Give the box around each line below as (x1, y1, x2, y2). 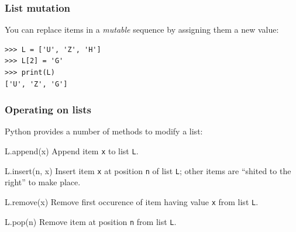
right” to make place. (5, 176, 81, 188)
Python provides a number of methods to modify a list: (5, 125, 203, 137)
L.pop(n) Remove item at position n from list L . (5, 215, 177, 227)
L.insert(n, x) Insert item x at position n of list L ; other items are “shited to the (5, 164, 291, 176)
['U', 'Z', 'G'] (5, 79, 68, 88)
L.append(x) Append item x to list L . (5, 145, 139, 157)
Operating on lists (5, 102, 92, 117)
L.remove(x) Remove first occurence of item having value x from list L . (5, 195, 259, 207)
